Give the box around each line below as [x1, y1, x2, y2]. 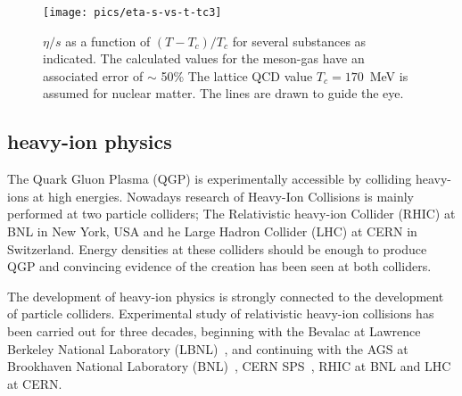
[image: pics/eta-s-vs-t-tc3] [43, 6, 222, 19]
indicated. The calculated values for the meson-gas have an [43, 49, 365, 68]
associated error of [43, 66, 144, 85]
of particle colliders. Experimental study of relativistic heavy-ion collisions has [7, 304, 434, 323]
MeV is [369, 66, 408, 85]
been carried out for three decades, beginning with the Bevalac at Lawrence [7, 321, 421, 340]
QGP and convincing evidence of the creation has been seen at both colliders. [7, 257, 432, 276]
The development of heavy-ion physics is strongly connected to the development [7, 286, 444, 305]
